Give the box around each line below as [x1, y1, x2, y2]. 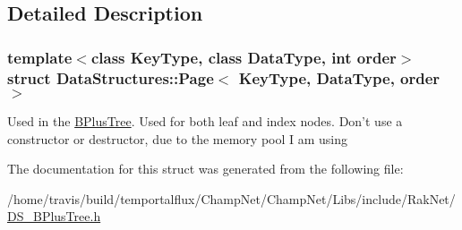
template [7, 46, 73, 68]
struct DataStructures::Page [7, 66, 214, 89]
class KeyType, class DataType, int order [90, 46, 397, 68]
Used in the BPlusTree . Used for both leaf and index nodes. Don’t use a [7, 111, 403, 130]
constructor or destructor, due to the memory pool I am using [7, 129, 348, 148]
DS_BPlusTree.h [7, 207, 101, 226]
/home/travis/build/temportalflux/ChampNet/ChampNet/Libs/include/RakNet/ [7, 189, 456, 208]
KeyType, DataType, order [238, 66, 441, 89]
